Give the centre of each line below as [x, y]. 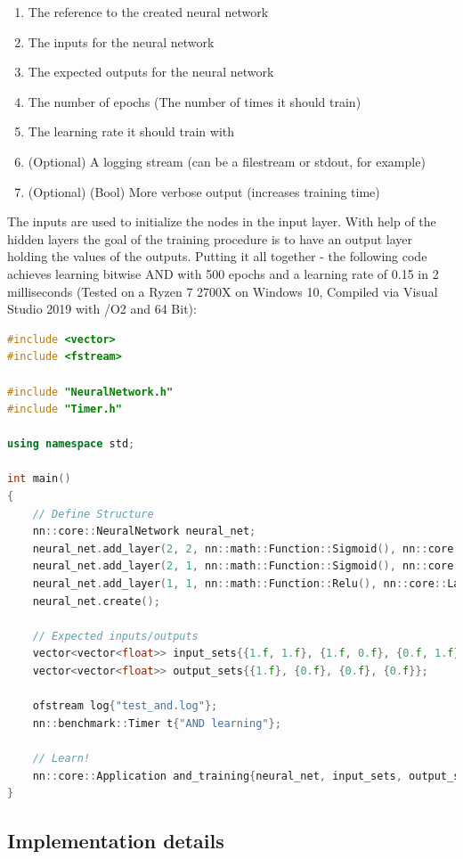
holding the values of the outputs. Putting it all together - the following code [217, 256]
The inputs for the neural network [121, 41]
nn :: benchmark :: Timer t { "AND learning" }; [157, 723]
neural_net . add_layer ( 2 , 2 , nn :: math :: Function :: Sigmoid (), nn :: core [243, 548]
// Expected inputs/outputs [115, 636]
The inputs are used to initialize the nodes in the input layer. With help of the [222, 221]
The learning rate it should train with [131, 131]
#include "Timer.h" [65, 409]
